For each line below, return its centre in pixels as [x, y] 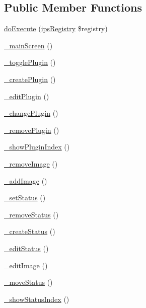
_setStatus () [25, 198]
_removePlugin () [32, 130]
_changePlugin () [31, 113]
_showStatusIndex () [37, 299]
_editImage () [26, 265]
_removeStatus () [31, 214]
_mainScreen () [28, 45]
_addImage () [26, 180]
